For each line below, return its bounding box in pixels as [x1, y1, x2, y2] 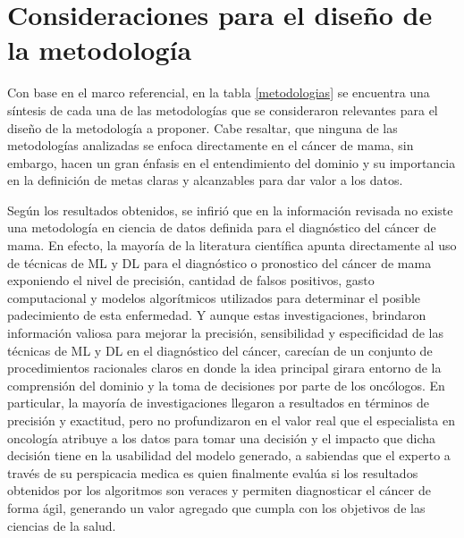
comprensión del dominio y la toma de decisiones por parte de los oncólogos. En [7, 375, 445, 394]
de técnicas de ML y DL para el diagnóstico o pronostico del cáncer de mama [7, 253, 432, 272]
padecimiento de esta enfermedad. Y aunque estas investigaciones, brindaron [7, 306, 426, 324]
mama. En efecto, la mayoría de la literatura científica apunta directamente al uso [7, 236, 457, 255]
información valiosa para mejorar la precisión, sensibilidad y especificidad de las [7, 324, 443, 342]
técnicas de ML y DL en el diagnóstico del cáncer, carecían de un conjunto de [7, 340, 433, 359]
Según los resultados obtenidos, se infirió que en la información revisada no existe [7, 200, 453, 219]
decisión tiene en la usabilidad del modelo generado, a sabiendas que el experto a [7, 446, 451, 465]
